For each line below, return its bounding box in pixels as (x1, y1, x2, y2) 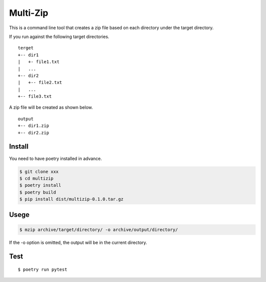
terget (18, 45, 34, 51)
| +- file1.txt (18, 59, 60, 65)
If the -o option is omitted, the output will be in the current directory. (9, 240, 147, 245)
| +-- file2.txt (18, 80, 63, 85)
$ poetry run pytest (18, 267, 67, 273)
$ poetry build (19, 189, 56, 195)
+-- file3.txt (18, 94, 52, 99)
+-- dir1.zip (18, 123, 49, 128)
